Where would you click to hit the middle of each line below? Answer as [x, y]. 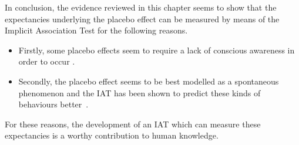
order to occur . [47, 61]
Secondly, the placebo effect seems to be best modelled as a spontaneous [149, 81]
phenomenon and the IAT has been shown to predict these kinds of [140, 92]
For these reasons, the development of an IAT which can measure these [133, 124]
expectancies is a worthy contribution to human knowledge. [112, 135]
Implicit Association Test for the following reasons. [96, 30]
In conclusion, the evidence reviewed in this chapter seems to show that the [141, 7]
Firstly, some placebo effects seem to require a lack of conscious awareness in [157, 50]
